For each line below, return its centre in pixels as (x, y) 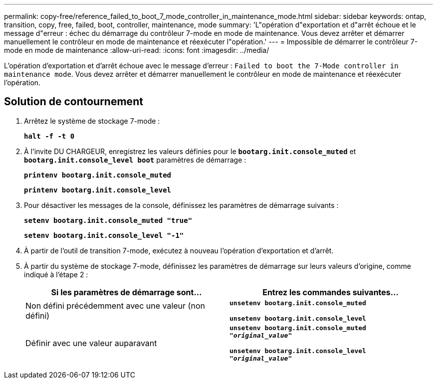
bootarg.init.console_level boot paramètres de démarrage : (135, 160)
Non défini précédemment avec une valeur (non (115, 305)
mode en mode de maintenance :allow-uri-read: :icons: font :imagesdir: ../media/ (137, 50)
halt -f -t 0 (49, 136)
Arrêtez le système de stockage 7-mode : (92, 121)
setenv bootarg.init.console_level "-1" (104, 235)
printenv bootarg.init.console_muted (98, 175)
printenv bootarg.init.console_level (98, 190)
